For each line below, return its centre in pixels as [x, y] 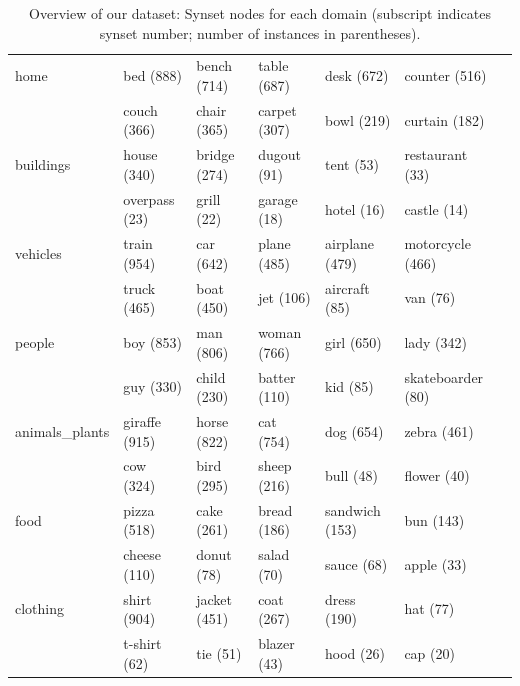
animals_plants [62, 430]
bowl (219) [357, 119]
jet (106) [284, 297]
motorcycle [437, 243]
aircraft [347, 287]
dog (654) [354, 430]
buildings [43, 164]
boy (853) [153, 341]
